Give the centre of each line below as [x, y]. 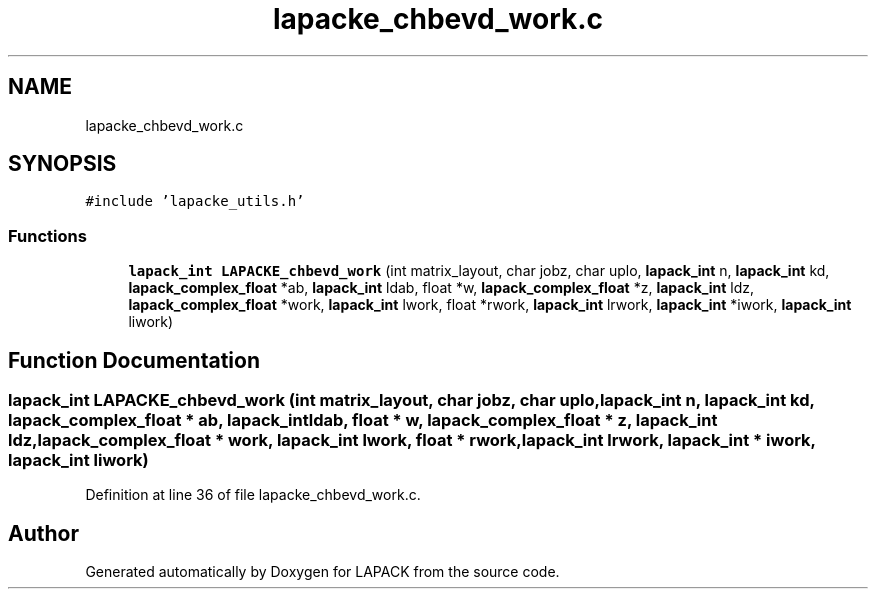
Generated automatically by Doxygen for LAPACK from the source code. [322, 572]
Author [43, 533]
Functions [47, 235]
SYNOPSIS [62, 164]
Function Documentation [134, 360]
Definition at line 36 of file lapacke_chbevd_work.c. [253, 495]
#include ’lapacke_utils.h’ [195, 201]
